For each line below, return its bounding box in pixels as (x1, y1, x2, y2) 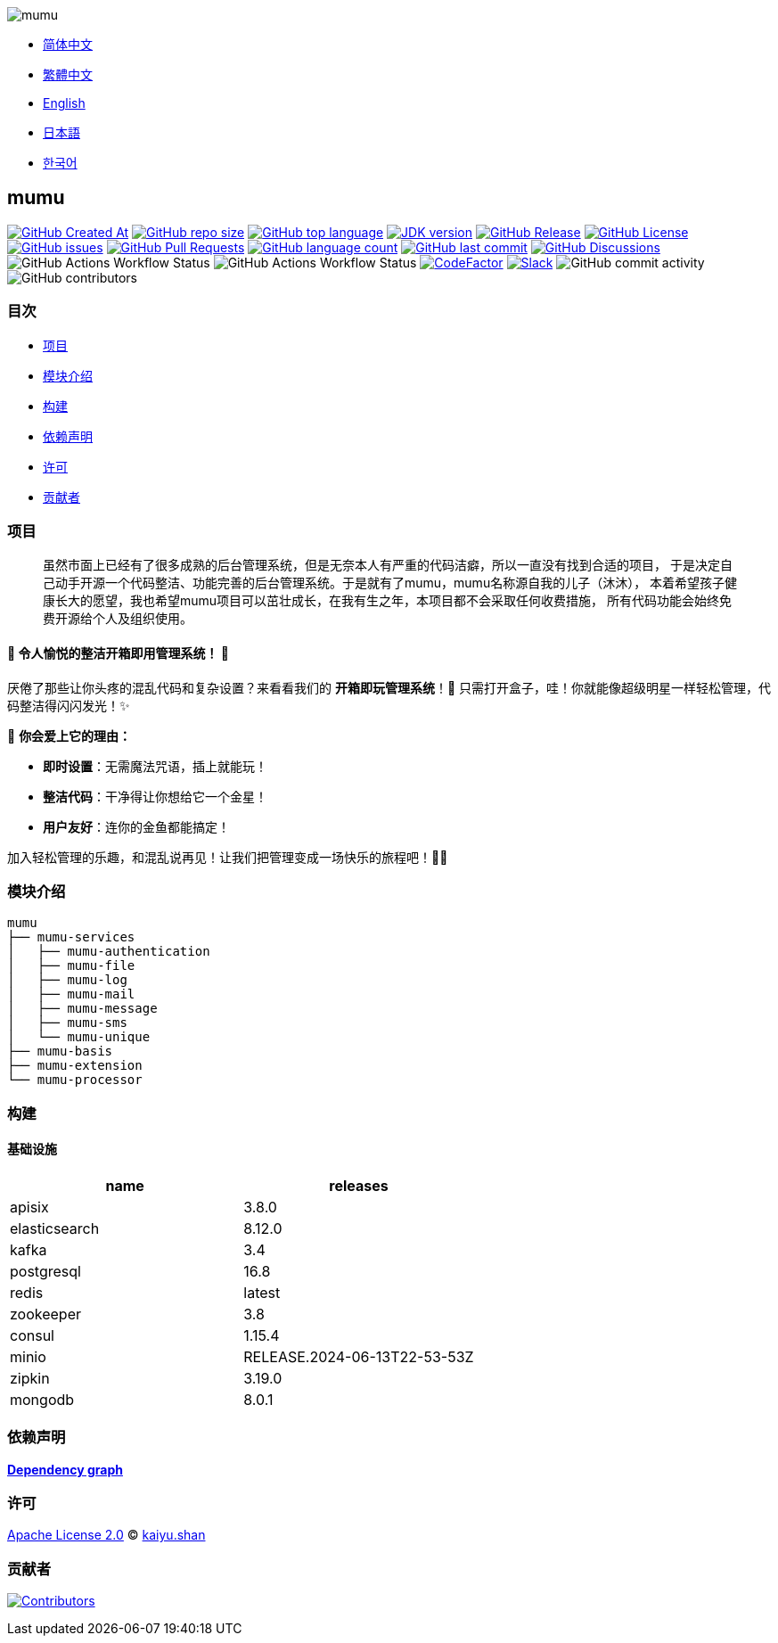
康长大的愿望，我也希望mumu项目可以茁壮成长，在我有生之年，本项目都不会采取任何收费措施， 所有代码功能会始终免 (43, 593, 733, 609)
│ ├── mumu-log (7, 973, 127, 988)
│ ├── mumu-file (7, 958, 135, 973)
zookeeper (10, 1304, 82, 1323)
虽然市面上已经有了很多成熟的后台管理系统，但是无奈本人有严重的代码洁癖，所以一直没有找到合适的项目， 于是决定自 (43, 557, 733, 573)
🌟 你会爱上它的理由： (7, 727, 132, 743)
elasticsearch (10, 1219, 100, 1237)
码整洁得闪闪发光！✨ (7, 697, 130, 713)
